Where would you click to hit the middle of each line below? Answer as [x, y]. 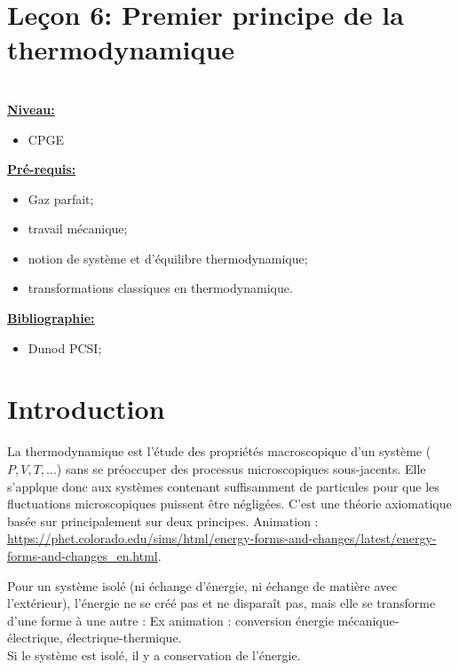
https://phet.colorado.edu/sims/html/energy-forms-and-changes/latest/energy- [222, 538]
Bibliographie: [51, 318]
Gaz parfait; [61, 198]
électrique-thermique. [124, 638]
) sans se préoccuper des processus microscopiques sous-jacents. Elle [241, 468]
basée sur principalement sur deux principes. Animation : [163, 520]
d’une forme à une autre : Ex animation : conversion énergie [170, 620]
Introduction [86, 409]
